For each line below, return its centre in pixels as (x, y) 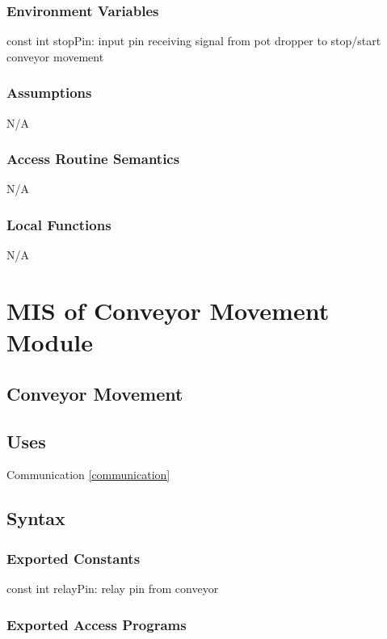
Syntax (36, 518)
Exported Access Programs (97, 624)
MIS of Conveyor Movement (168, 311)
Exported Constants (74, 558)
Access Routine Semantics (93, 159)
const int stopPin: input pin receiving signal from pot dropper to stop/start (194, 41)
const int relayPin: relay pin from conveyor (113, 588)
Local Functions (59, 224)
